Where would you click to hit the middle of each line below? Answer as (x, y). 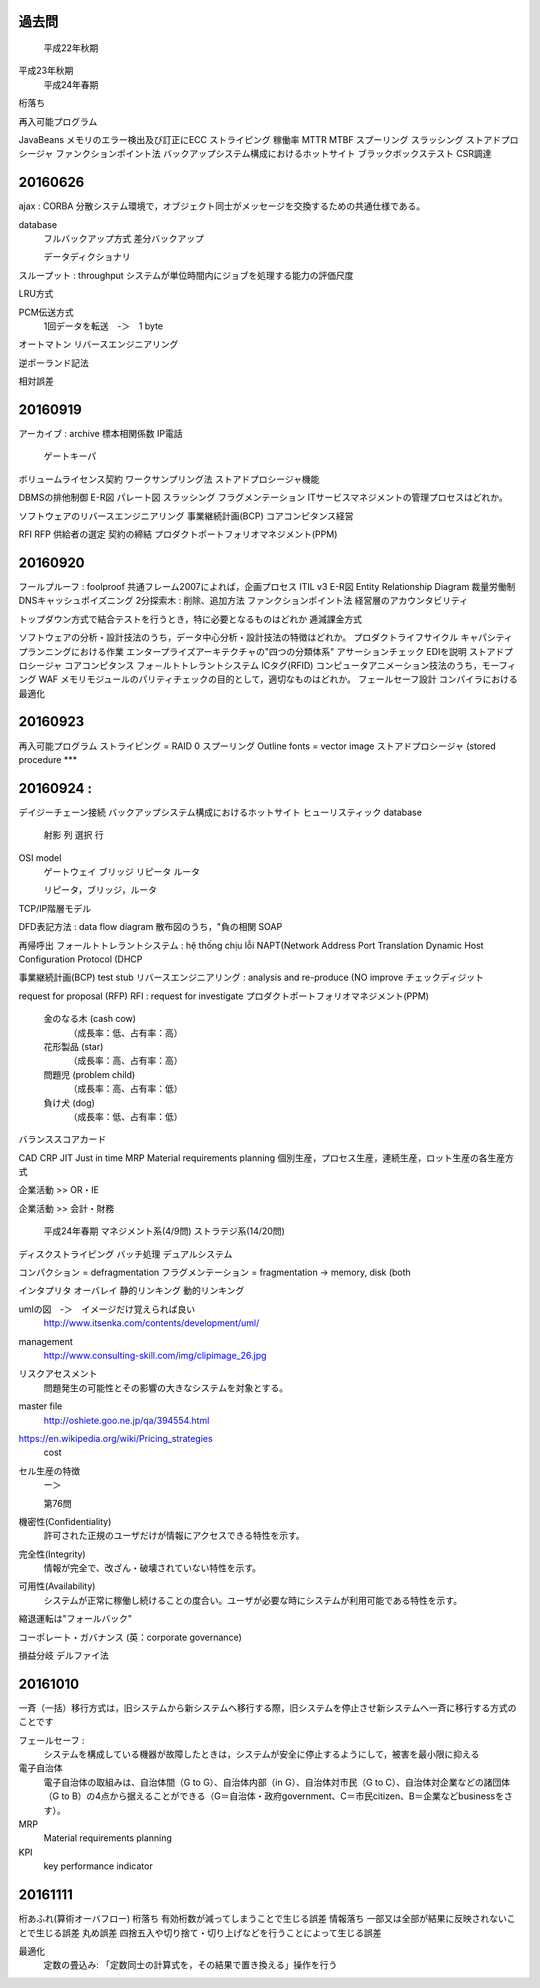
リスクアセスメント (58, 1374)
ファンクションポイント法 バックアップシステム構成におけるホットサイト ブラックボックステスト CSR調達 (273, 154)
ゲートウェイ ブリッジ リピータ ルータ (121, 872)
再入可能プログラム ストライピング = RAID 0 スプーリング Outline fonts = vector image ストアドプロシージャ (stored (257, 746)
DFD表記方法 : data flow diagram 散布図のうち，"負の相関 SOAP (150, 927)
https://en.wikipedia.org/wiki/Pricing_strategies (116, 1438)
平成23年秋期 (46, 71)
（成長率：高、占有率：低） (125, 1089)
